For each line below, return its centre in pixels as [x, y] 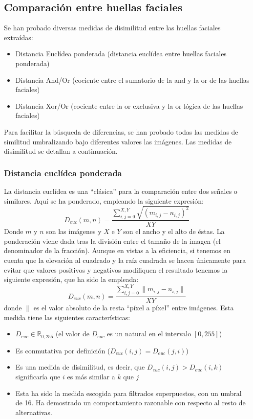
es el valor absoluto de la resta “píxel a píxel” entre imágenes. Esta [134, 308]
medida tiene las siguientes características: [67, 317]
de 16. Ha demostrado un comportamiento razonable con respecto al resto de [130, 403]
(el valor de [73, 334]
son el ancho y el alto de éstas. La [174, 231]
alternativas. [34, 412]
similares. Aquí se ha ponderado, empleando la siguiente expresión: [104, 200]
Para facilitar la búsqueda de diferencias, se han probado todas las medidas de [121, 131]
